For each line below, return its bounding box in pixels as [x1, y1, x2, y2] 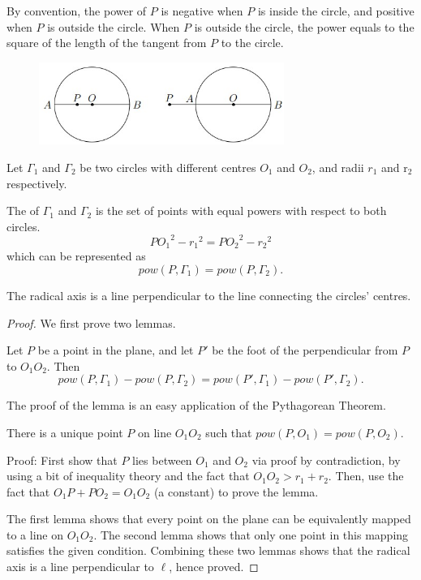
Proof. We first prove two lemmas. [6, 314, 176, 331]
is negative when [161, 2, 243, 19]
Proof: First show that [6, 451, 118, 468]
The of [6, 202, 40, 219]
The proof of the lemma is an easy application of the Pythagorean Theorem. [6, 397, 386, 414]
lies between [132, 451, 192, 468]
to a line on [6, 526, 63, 543]
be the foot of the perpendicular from [212, 342, 398, 359]
